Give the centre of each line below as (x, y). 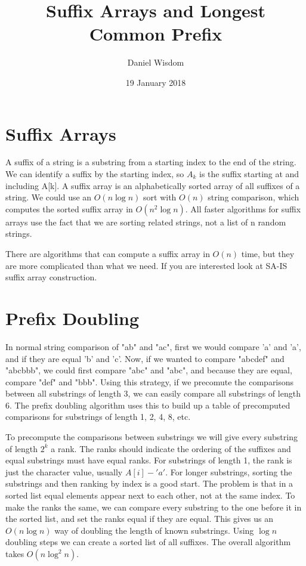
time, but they (268, 253)
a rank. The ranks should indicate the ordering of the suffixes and (171, 448)
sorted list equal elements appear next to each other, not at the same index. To (150, 495)
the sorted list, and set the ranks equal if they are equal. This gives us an (140, 519)
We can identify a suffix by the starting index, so (95, 174)
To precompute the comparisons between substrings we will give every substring (152, 437)
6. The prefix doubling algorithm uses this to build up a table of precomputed (148, 405)
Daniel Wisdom (156, 62)
